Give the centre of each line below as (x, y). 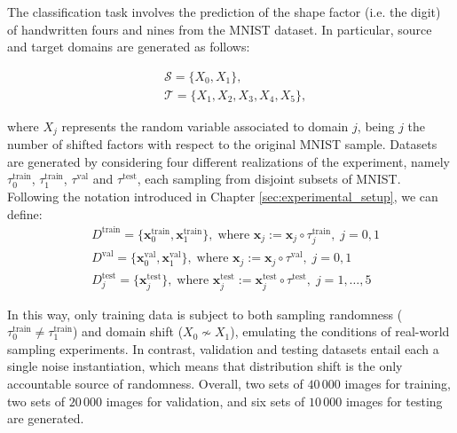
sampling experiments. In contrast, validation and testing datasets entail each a (223, 348)
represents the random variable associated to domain (205, 126)
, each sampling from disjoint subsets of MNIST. (269, 179)
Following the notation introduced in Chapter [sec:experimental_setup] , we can (223, 197)
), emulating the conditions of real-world (340, 331)
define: (25, 213)
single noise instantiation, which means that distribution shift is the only (205, 366)
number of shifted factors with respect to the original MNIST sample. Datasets (222, 144)
